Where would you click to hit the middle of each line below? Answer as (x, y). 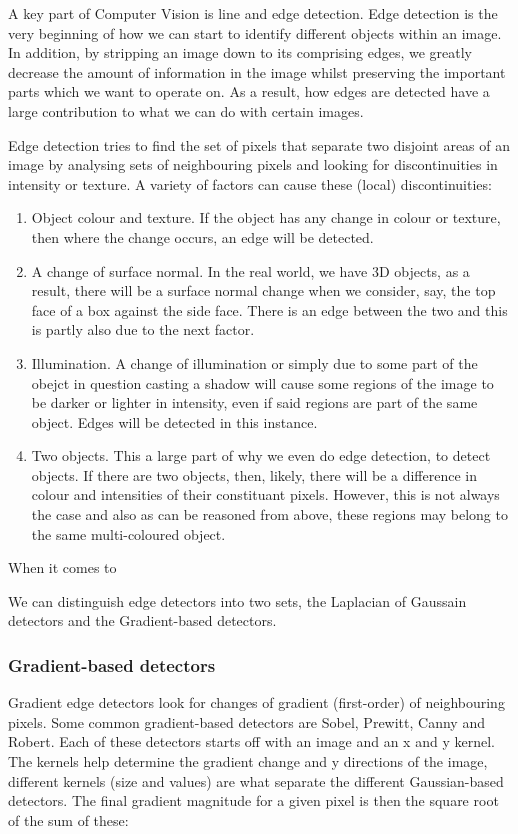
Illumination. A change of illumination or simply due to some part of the (254, 362)
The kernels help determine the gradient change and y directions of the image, (248, 761)
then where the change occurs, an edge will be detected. (202, 236)
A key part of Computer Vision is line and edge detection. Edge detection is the (253, 13)
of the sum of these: (68, 819)
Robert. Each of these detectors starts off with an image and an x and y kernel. (251, 741)
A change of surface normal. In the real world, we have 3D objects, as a (250, 270)
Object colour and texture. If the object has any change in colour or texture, (266, 217)
